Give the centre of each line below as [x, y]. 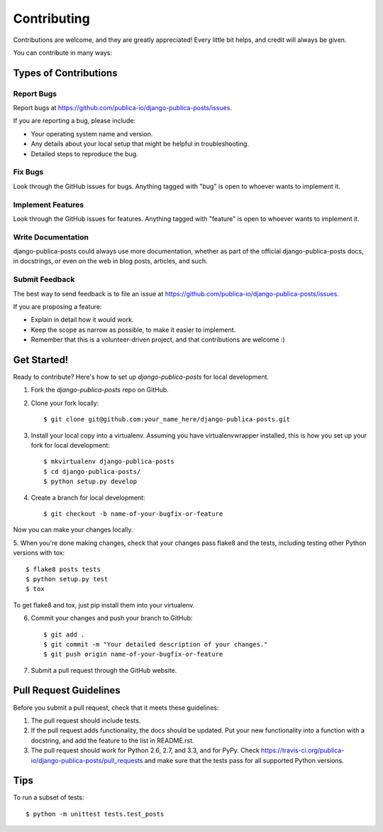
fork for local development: [70, 445]
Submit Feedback [44, 279]
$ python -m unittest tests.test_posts [95, 814]
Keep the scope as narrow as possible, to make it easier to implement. [133, 330]
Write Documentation [51, 237]
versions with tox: [39, 553]
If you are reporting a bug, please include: [74, 121]
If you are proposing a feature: [57, 307]
